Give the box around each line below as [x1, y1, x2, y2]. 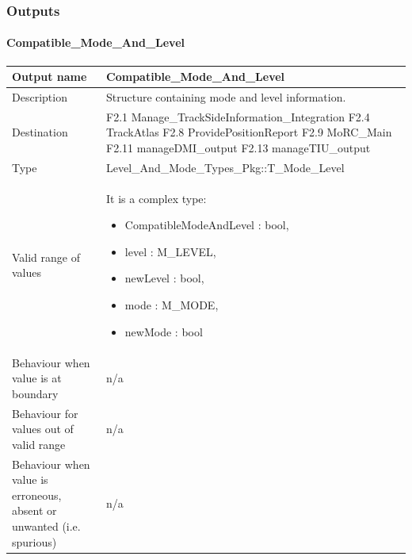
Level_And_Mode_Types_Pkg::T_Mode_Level [106, 159, 345, 175]
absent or [12, 502, 57, 519]
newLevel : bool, [124, 270, 204, 286]
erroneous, [12, 486, 62, 503]
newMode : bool [124, 323, 203, 339]
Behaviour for [12, 405, 78, 421]
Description [12, 88, 67, 105]
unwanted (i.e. [12, 517, 81, 534]
